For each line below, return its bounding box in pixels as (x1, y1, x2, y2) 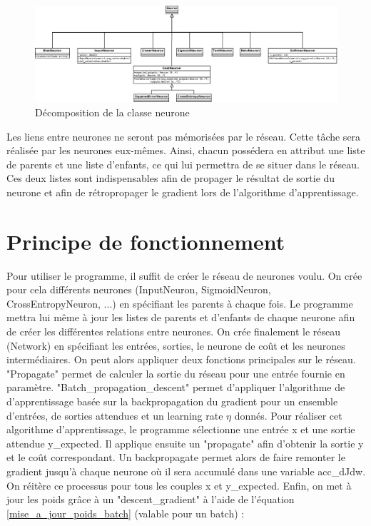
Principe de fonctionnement (6, 226, 285, 256)
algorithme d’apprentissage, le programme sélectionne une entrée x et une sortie (6, 422, 355, 437)
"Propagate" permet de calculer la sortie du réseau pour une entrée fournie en (6, 365, 345, 380)
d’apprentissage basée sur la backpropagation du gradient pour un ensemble (6, 394, 338, 409)
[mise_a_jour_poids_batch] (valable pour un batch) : (6, 505, 245, 520)
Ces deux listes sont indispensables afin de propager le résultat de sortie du (6, 171, 335, 186)
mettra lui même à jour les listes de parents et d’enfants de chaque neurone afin (6, 310, 355, 325)
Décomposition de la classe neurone (35, 104, 190, 119)
